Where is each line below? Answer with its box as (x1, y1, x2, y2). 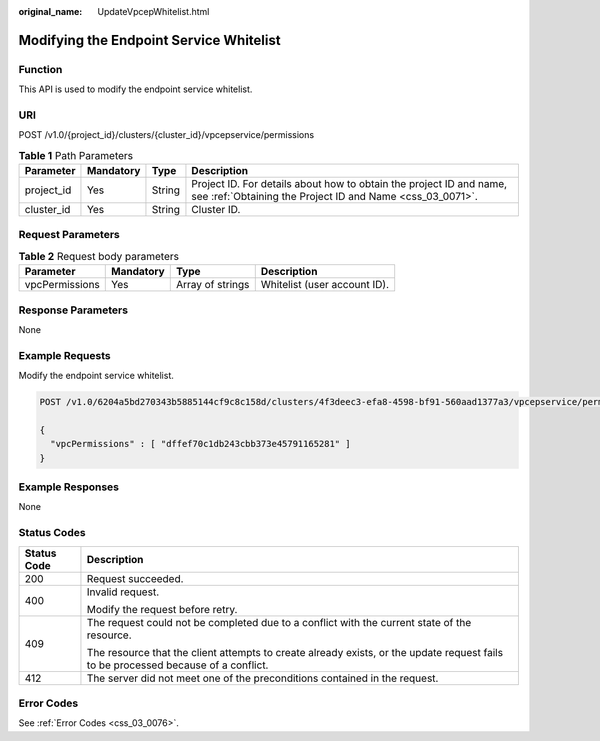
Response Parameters (18, 303, 129, 317)
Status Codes (18, 526, 86, 540)
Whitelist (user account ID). (260, 278, 390, 292)
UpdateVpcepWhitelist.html (97, 6, 210, 17)
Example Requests (18, 348, 111, 362)
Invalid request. (86, 585, 160, 599)
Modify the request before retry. (86, 602, 238, 616)
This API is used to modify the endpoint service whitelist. (18, 83, 253, 95)
